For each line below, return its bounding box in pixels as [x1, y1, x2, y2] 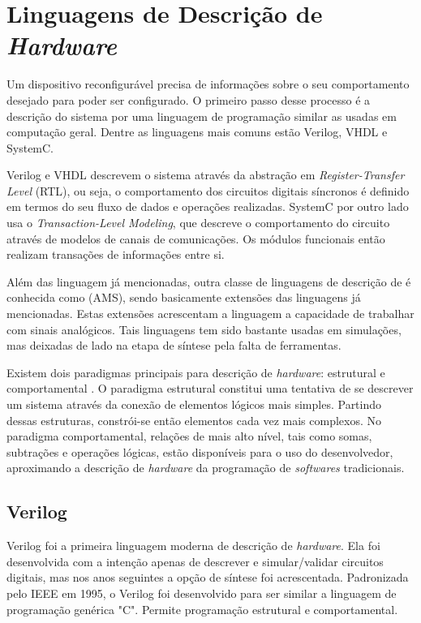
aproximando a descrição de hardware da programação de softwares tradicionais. [6, 459, 405, 476]
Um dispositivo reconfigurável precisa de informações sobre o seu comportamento [6, 75, 410, 92]
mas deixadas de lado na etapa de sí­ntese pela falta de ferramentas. [6, 337, 342, 354]
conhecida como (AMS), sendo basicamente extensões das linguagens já [6, 289, 361, 306]
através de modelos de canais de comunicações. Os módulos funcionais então [6, 230, 385, 247]
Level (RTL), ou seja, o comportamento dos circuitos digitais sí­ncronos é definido [6, 182, 410, 199]
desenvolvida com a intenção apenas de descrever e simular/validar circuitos [6, 552, 384, 569]
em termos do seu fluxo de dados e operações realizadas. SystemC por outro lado [6, 198, 409, 215]
